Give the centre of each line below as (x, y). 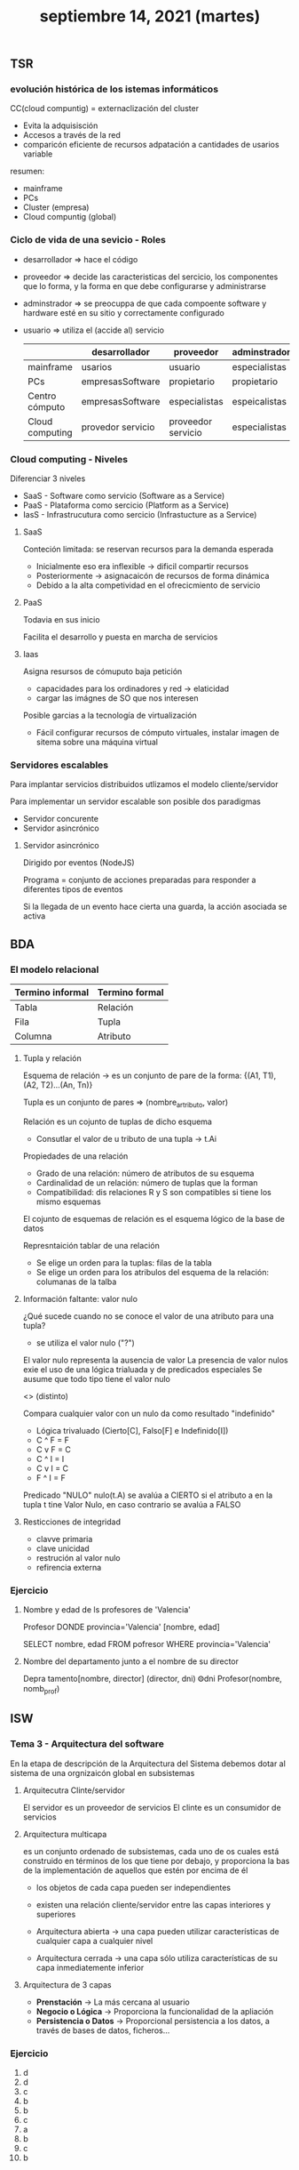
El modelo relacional (55, 969)
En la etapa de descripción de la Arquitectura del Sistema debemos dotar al (148, 1764)
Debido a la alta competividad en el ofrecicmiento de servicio (148, 585)
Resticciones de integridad (71, 1522)
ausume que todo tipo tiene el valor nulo (97, 1378)
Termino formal (130, 993)
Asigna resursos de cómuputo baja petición (102, 671)
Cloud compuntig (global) (70, 217)
